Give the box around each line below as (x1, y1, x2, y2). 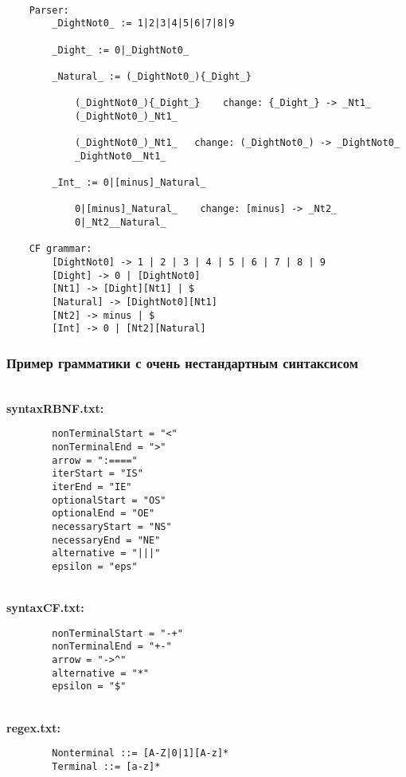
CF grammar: (29, 243, 92, 255)
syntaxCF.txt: (6, 599, 84, 616)
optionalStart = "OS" (52, 494, 166, 506)
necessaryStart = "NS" (52, 521, 172, 532)
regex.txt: (6, 719, 61, 736)
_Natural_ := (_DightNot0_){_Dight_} (52, 70, 252, 82)
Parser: (29, 4, 69, 16)
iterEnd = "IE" (52, 481, 132, 493)
